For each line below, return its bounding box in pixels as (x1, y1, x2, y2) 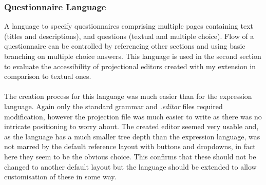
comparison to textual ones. (4, 71, 91, 81)
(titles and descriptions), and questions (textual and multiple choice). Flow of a (4, 30, 254, 41)
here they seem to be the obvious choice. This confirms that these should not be (4, 151, 256, 161)
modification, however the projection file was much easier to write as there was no (4, 111, 262, 121)
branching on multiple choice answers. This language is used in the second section (4, 51, 261, 61)
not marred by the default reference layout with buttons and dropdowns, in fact (4, 141, 256, 152)
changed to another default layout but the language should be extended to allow (4, 161, 257, 172)
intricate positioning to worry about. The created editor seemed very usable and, (4, 121, 259, 132)
